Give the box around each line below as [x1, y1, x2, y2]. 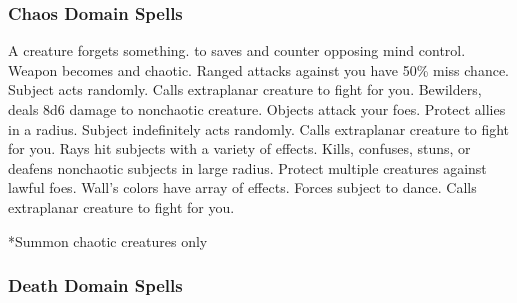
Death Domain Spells [8, 273, 183, 298]
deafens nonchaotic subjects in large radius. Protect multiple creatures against [8, 157, 487, 178]
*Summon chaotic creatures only [8, 230, 208, 251]
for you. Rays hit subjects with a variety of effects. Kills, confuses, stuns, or [8, 138, 471, 159]
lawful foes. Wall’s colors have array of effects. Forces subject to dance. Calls [8, 177, 477, 198]
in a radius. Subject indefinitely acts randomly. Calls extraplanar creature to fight [8, 118, 510, 139]
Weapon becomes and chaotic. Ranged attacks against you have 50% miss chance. [8, 59, 510, 80]
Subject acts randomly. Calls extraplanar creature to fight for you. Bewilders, [8, 79, 482, 100]
